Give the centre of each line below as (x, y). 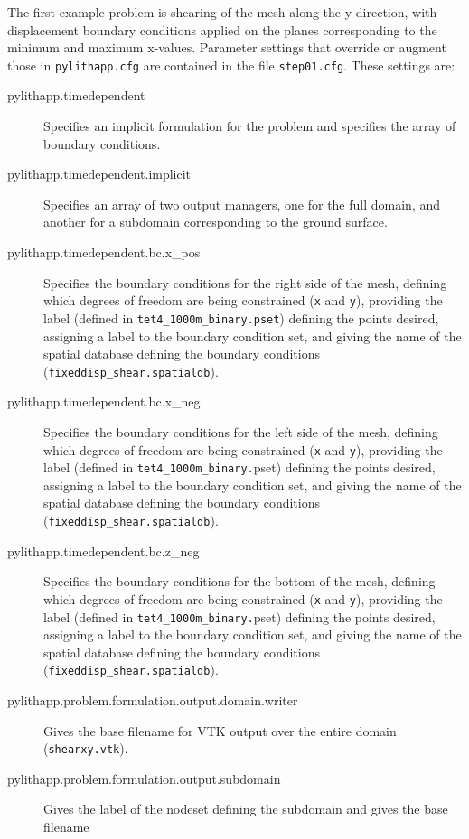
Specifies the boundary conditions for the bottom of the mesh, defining (239, 581)
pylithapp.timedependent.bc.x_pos (104, 252)
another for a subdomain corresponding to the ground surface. (216, 222)
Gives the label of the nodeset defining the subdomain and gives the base (246, 809)
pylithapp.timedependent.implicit (99, 174)
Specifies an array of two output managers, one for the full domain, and (242, 204)
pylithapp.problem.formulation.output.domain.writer (153, 700)
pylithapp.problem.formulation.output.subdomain (144, 778)
